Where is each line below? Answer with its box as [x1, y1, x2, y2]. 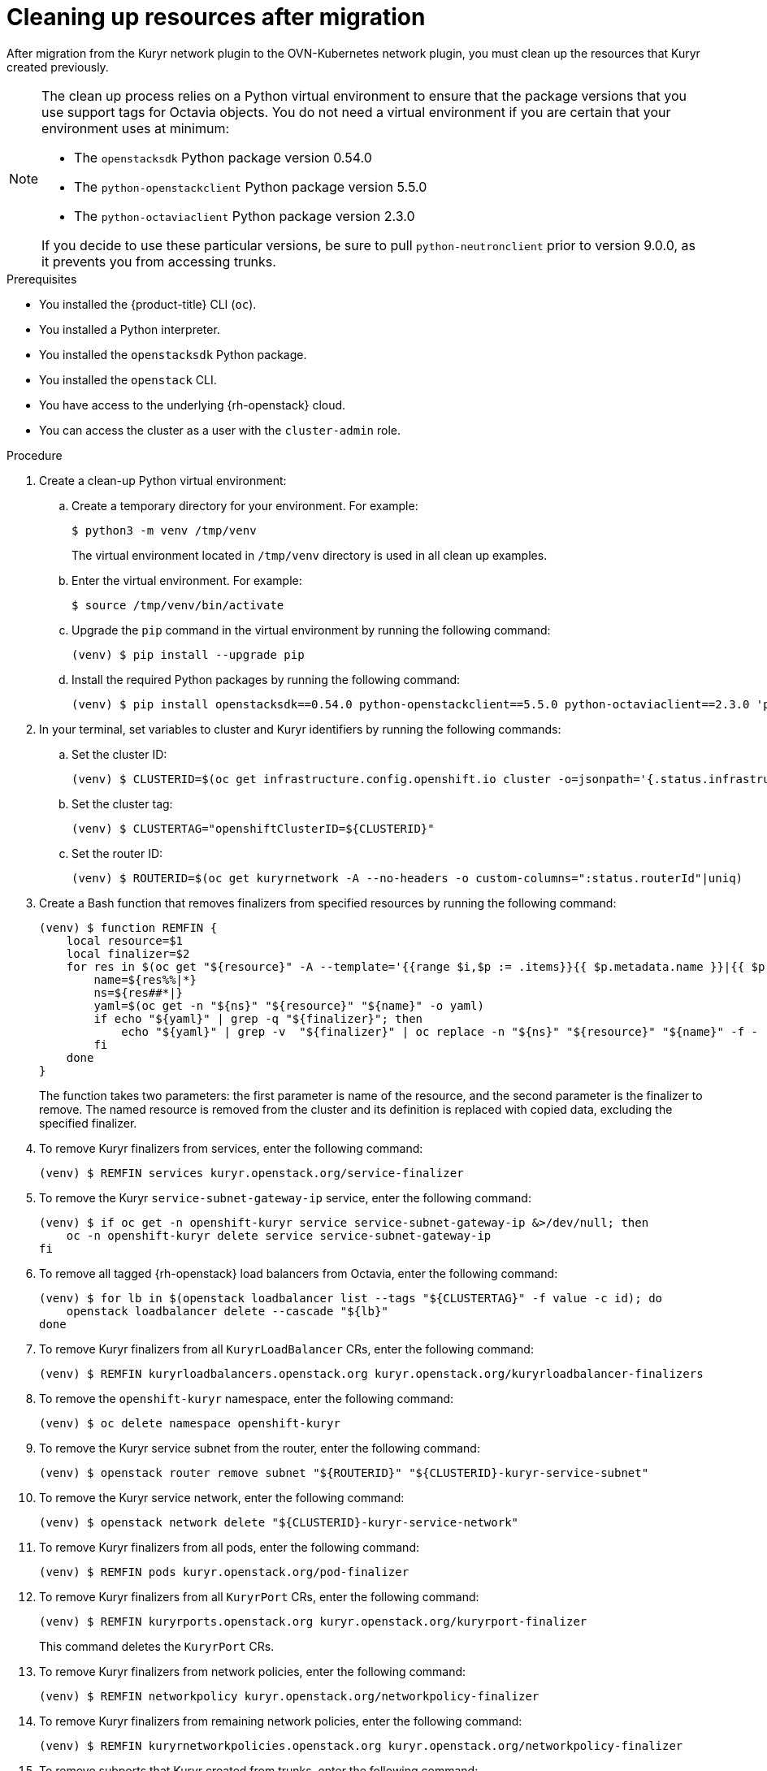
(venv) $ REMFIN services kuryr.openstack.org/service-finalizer [39, 1166, 464, 1180]
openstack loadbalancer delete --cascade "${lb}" [66, 1304, 388, 1318]
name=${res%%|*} [93, 972, 197, 986]
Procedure [6, 448, 63, 462]
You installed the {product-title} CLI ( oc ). [39, 297, 257, 311]
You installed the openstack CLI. [39, 372, 217, 387]
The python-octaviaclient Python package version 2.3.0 [74, 207, 415, 224]
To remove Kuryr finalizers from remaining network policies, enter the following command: [39, 1713, 522, 1728]
